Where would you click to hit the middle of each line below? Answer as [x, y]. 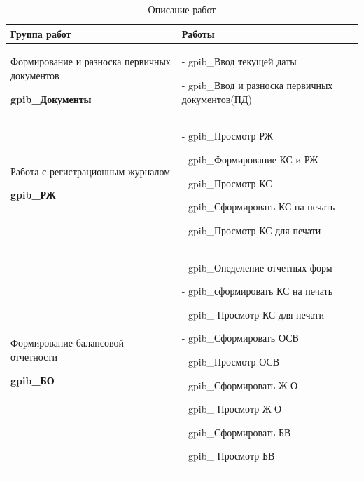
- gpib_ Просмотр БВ [228, 456]
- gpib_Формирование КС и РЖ [250, 160]
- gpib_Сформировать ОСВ [240, 338]
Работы [198, 33]
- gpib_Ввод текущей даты [239, 61]
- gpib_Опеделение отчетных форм [257, 267]
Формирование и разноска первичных [91, 61]
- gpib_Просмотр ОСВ [231, 362]
